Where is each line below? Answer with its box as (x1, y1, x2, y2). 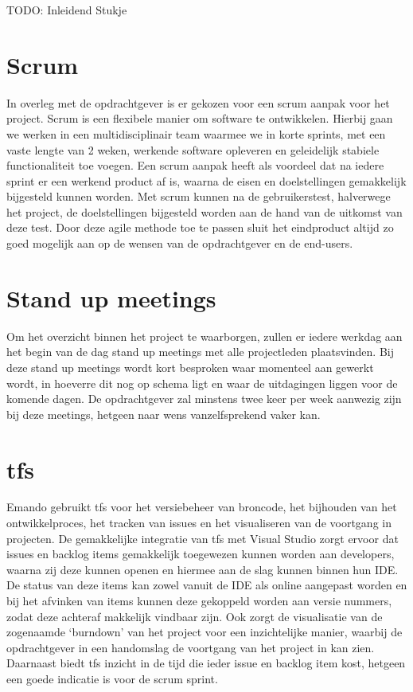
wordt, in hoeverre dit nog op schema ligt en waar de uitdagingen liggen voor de (6, 374, 398, 391)
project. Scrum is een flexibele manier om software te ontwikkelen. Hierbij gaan (6, 110, 393, 127)
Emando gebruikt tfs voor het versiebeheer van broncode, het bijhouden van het (6, 498, 397, 515)
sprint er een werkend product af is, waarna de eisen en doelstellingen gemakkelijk (6, 172, 407, 189)
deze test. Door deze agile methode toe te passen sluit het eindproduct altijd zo (6, 219, 394, 236)
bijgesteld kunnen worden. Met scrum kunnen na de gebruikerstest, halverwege (6, 188, 391, 205)
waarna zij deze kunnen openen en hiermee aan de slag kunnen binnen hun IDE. (6, 561, 399, 577)
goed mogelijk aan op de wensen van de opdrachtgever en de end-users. (6, 235, 353, 252)
